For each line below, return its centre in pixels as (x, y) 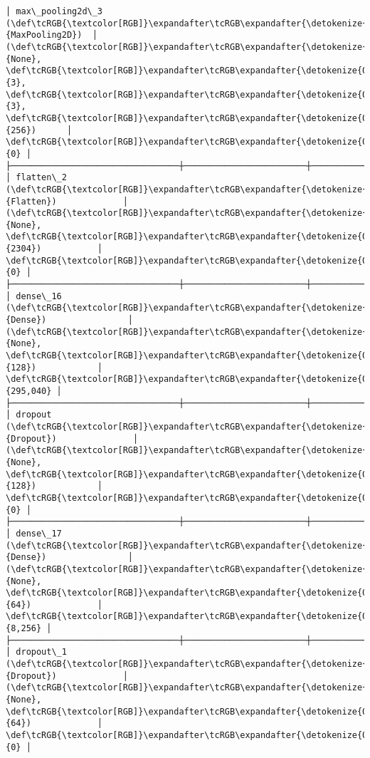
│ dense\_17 (34, 533)
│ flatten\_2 (36, 178)
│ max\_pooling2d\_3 (54, 11)
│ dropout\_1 (36, 652)
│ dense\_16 (34, 296)
